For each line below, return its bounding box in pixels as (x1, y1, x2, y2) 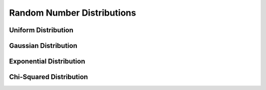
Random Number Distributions (9, 7, 136, 18)
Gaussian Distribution (9, 42, 77, 50)
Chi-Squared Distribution (9, 73, 88, 81)
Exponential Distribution (9, 57, 86, 66)
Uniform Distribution (9, 26, 74, 34)
